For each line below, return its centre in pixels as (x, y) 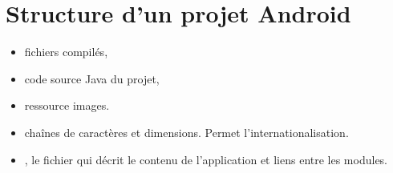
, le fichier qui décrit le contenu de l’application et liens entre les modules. (206, 159)
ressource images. (67, 105)
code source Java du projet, (92, 78)
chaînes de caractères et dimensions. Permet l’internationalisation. (186, 132)
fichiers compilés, (66, 52)
